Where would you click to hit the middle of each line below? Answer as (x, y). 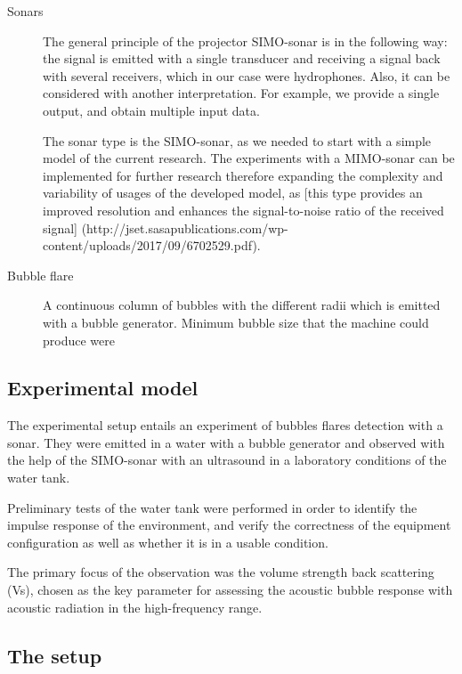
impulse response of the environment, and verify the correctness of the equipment (229, 525)
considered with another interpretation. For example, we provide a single (241, 93)
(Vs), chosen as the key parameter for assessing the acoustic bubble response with (230, 590)
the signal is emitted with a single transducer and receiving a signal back (242, 58)
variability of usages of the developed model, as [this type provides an (233, 193)
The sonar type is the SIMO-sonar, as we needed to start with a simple (237, 140)
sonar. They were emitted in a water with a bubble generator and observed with (226, 442)
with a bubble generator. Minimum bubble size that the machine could (236, 322)
